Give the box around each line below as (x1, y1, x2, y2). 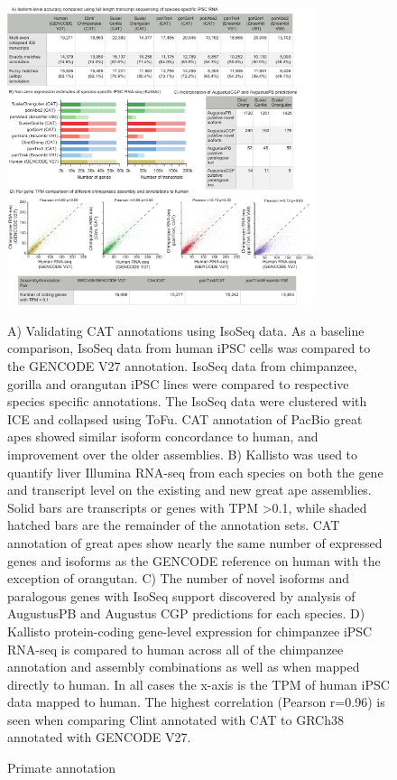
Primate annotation (7, 758, 116, 777)
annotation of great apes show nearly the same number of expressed (7, 533, 383, 552)
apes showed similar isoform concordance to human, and (7, 427, 319, 446)
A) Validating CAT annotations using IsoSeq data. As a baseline (7, 320, 365, 339)
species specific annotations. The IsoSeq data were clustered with (7, 392, 367, 411)
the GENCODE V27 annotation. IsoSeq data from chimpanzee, (7, 357, 357, 376)
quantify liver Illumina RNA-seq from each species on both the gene (7, 462, 383, 481)
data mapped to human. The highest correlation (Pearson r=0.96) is (7, 692, 385, 711)
